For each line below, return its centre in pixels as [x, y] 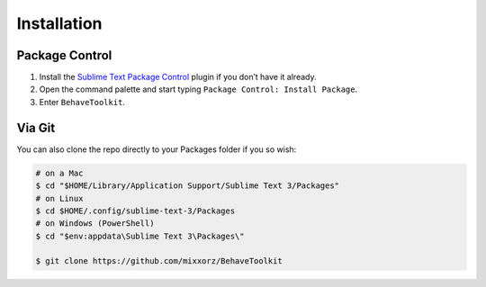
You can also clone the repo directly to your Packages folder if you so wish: [157, 149]
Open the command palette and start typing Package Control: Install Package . [198, 89]
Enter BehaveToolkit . [82, 102]
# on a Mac [59, 173]
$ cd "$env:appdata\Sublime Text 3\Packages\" [140, 236]
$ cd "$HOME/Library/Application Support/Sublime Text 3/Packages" [188, 186]
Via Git [36, 127]
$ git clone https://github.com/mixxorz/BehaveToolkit [159, 261]
